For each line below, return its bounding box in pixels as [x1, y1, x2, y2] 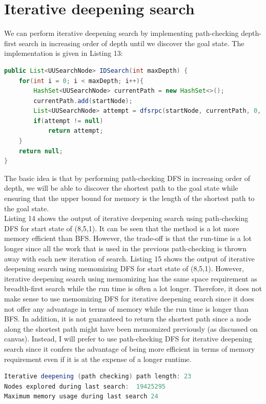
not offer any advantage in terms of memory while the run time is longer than [4, 303, 249, 314]
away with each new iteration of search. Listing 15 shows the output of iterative [4, 253, 255, 264]
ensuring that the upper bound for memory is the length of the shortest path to [4, 193, 255, 204]
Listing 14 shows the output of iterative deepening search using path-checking [4, 213, 249, 224]
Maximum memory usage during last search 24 [4, 393, 158, 400]
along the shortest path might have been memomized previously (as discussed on [4, 323, 258, 334]
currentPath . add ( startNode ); [33, 97, 133, 105]
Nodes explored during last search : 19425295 [4, 382, 166, 390]
